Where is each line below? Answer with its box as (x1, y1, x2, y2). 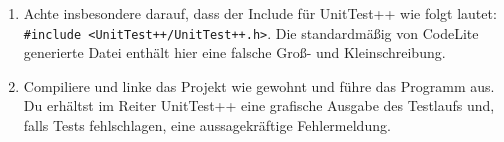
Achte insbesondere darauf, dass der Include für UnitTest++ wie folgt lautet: (23, 3, 497, 23)
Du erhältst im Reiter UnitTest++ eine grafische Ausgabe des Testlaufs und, (23, 95, 495, 116)
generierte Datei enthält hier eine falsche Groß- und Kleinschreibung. (23, 42, 446, 63)
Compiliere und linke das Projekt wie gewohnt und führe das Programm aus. (23, 75, 495, 96)
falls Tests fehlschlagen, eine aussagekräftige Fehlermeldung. (23, 115, 391, 136)
